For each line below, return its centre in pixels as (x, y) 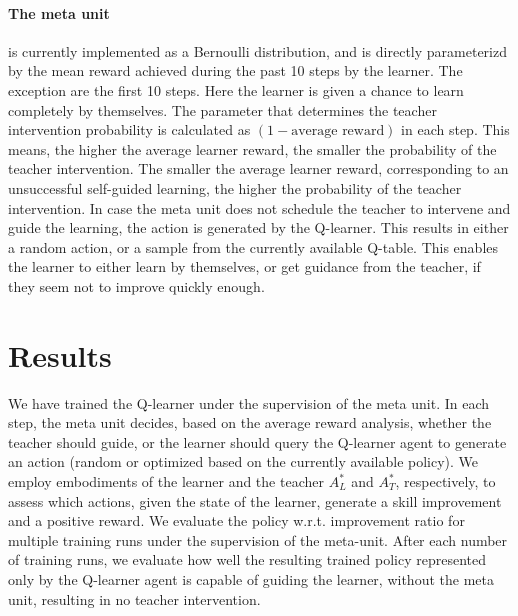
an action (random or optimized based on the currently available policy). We (243, 461)
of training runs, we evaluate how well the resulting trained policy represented (247, 559)
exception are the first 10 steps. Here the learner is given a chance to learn (236, 89)
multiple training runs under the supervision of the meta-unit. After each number (258, 539)
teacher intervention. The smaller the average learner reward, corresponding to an (258, 168)
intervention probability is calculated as (129, 129)
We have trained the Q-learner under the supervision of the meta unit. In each (249, 402)
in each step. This (455, 129)
